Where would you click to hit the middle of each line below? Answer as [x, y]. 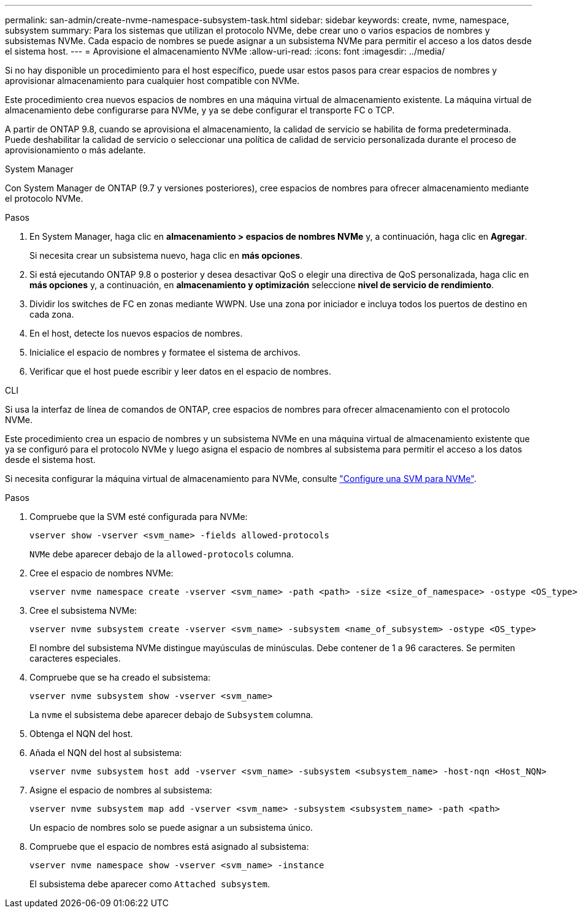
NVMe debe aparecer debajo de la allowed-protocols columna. [162, 554]
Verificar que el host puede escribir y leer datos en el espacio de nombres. [180, 371]
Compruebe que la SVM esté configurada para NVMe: [139, 517]
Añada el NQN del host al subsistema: [106, 753]
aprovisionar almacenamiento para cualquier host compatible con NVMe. [152, 81]
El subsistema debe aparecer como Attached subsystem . [150, 884]
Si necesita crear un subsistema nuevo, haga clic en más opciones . [166, 255]
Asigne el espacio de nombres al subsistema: [121, 790]
